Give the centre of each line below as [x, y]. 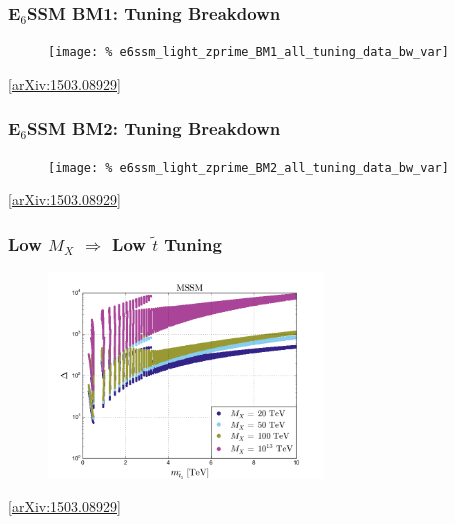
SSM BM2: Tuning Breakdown [154, 128]
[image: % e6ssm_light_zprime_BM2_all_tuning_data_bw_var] [248, 167]
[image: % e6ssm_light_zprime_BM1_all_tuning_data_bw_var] [248, 52]
